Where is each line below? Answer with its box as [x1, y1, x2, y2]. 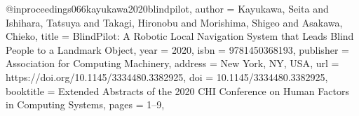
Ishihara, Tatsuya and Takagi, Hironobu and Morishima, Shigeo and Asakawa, [6, 15, 343, 29]
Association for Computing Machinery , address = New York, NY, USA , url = [6, 56, 339, 71]
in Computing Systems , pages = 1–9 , [6, 97, 165, 112]
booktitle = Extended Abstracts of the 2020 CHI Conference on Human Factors [6, 83, 349, 98]
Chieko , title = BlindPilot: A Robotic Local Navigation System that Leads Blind [6, 29, 354, 43]
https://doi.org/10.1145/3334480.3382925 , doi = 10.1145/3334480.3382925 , [6, 69, 328, 84]
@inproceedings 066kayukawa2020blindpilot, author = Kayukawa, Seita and [6, 1, 329, 15]
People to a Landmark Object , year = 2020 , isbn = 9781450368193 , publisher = [6, 42, 349, 57]
